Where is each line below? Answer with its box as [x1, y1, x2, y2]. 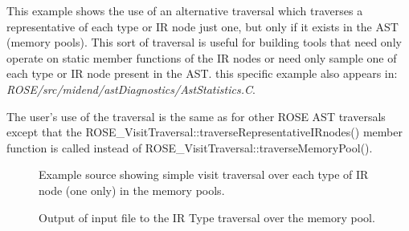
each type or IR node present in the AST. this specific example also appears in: [6, 65, 398, 82]
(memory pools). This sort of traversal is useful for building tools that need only [6, 34, 402, 51]
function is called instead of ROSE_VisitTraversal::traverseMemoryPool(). [6, 139, 373, 156]
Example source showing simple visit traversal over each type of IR [39, 166, 369, 183]
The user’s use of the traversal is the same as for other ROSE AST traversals [6, 107, 386, 124]
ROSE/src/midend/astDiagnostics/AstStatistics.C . [6, 80, 256, 97]
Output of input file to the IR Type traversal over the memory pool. [39, 209, 375, 225]
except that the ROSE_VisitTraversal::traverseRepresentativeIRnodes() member [6, 124, 403, 140]
